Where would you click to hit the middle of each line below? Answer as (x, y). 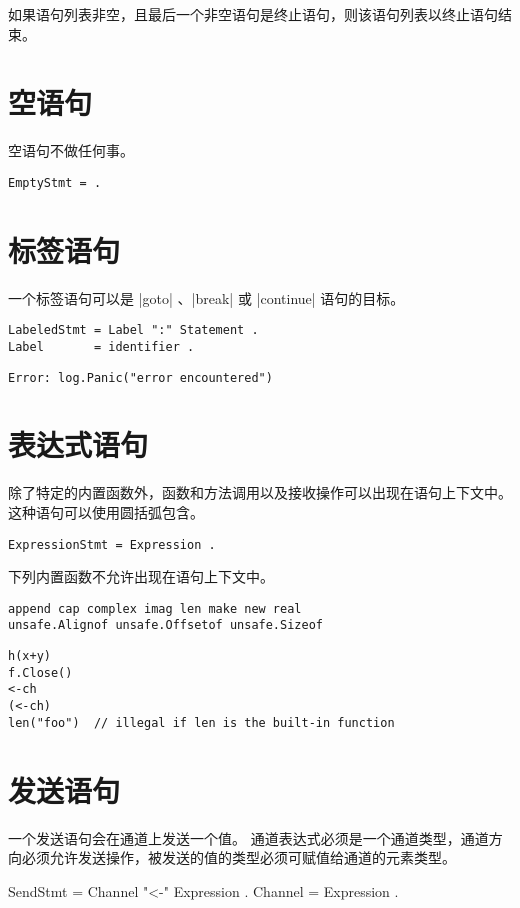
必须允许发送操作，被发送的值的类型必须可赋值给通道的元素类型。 (238, 857)
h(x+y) (29, 656)
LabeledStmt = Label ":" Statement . (133, 330)
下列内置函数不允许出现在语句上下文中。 (141, 576)
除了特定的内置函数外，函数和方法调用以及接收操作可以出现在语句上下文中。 (260, 492)
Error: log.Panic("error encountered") (140, 377)
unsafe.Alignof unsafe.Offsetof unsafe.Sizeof (165, 625)
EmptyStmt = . (55, 182)
